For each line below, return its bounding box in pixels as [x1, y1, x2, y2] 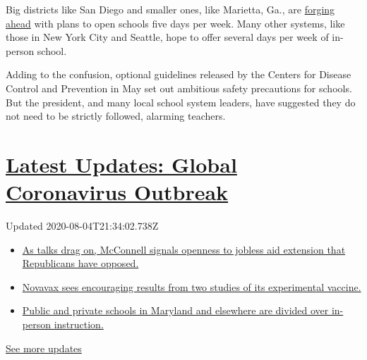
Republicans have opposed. [22, 256, 139, 271]
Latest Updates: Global [6, 149, 237, 178]
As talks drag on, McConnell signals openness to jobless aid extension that [22, 242, 346, 256]
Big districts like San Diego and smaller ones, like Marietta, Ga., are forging [6, 2, 335, 16]
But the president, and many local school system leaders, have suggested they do [6, 94, 356, 109]
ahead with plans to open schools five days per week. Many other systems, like [6, 15, 345, 30]
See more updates [6, 340, 82, 355]
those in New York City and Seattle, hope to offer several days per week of [6, 30, 329, 44]
